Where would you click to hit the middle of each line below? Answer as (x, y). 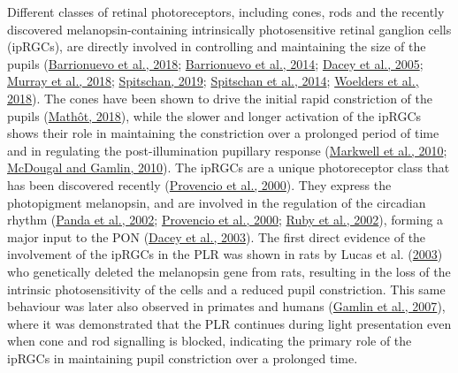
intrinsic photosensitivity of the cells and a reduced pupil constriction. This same (226, 289)
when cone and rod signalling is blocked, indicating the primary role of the (210, 341)
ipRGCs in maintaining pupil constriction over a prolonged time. (183, 358)
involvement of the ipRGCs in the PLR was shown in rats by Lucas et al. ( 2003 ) (225, 254)
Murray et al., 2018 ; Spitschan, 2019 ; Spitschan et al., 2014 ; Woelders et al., (213, 81)
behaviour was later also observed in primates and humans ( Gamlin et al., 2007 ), (226, 306)
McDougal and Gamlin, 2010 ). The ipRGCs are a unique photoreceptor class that (229, 167)
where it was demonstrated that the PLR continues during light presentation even (229, 323)
